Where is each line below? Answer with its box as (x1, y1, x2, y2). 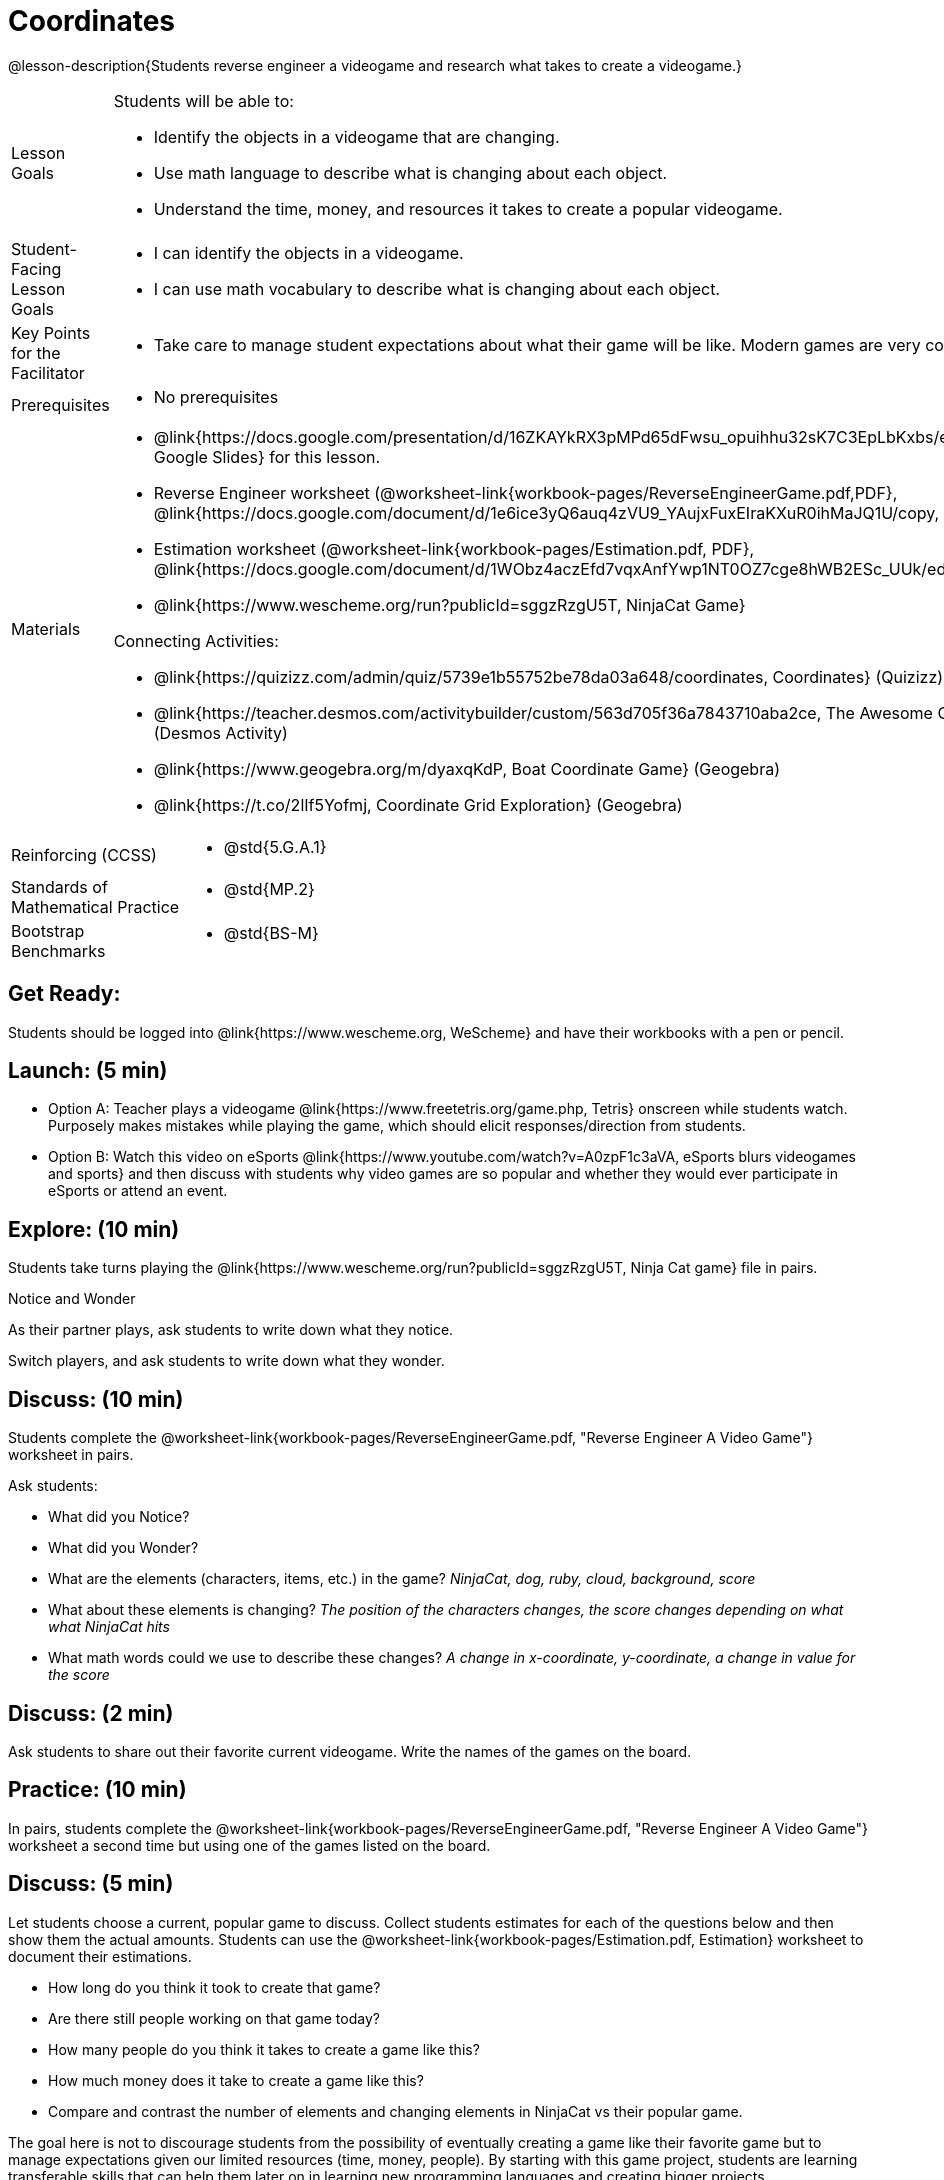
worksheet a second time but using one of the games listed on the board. (8, 1836, 491, 1854)
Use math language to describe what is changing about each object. (153, 162, 668, 183)
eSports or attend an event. (48, 1182, 228, 1200)
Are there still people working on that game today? (48, 2009, 380, 2027)
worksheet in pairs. (8, 1446, 134, 1464)
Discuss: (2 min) (8, 1700, 174, 1726)
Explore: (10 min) (8, 1216, 180, 1242)
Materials (11, 618, 81, 639)
